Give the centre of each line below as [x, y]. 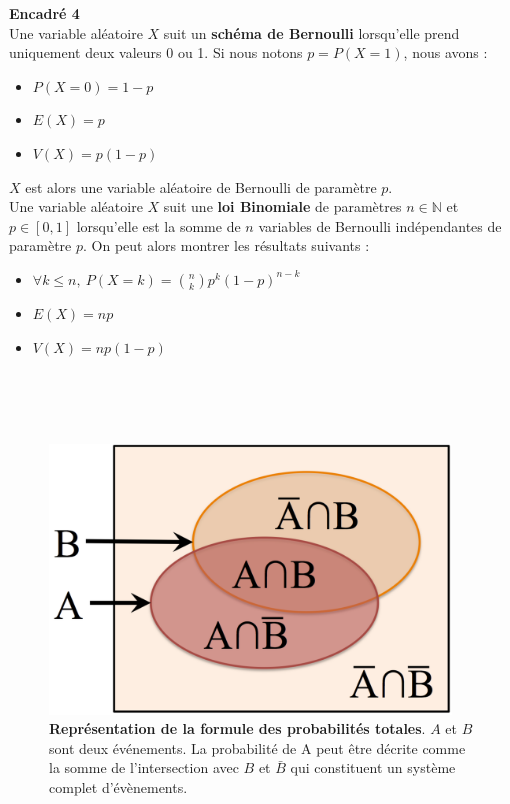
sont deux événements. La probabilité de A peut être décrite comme [257, 747]
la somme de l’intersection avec [144, 767]
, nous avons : [445, 52]
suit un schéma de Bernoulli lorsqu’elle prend [311, 32]
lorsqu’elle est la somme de [158, 225]
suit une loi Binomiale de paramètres [282, 206]
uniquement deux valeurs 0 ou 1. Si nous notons [156, 52]
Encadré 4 [44, 13]
